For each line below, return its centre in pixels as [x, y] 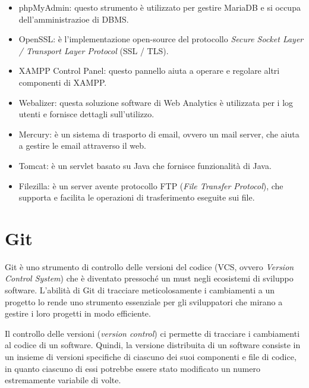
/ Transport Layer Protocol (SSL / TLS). [94, 50]
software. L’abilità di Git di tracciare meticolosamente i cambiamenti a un [140, 290]
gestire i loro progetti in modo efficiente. [78, 313]
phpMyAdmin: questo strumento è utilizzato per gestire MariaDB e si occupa [160, 7]
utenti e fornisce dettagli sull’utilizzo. [86, 114]
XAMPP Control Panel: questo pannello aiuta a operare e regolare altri [149, 71]
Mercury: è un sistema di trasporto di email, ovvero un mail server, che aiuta [159, 134]
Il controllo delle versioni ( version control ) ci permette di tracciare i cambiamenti [152, 333]
